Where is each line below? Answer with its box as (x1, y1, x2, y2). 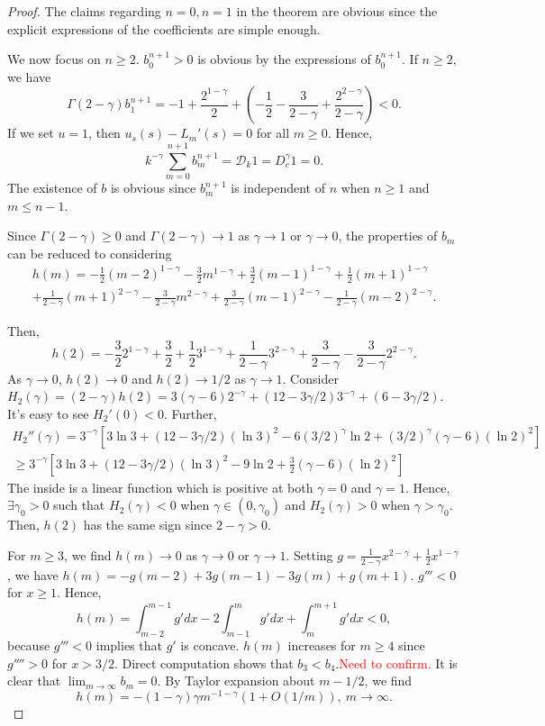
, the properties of (338, 226, 438, 245)
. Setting (286, 545, 333, 564)
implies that (95, 636, 162, 655)
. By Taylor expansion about (157, 671, 315, 690)
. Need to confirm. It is (335, 653, 458, 672)
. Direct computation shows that (114, 653, 294, 672)
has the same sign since (83, 515, 213, 534)
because (7, 636, 50, 655)
